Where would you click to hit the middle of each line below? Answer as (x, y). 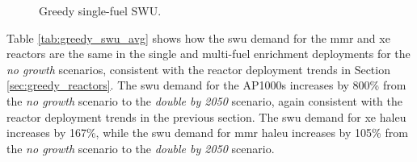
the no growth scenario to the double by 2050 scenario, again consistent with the (204, 100)
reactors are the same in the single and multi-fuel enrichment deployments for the (208, 54)
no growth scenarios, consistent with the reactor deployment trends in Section (198, 69)
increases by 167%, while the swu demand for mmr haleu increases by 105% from (207, 133)
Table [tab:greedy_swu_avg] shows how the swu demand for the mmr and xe (198, 37)
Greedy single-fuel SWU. (100, 10)
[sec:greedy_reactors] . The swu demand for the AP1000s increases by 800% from (206, 85)
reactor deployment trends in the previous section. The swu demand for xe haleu (206, 116)
